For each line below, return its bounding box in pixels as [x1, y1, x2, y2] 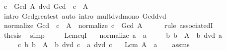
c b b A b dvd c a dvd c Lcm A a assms [17, 39, 190, 50]
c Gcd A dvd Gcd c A [3, 1, 88, 11]
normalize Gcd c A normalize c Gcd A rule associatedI [3, 20, 213, 30]
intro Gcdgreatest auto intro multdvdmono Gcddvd [3, 10, 166, 21]
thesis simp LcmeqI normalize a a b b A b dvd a [3, 29, 223, 40]
